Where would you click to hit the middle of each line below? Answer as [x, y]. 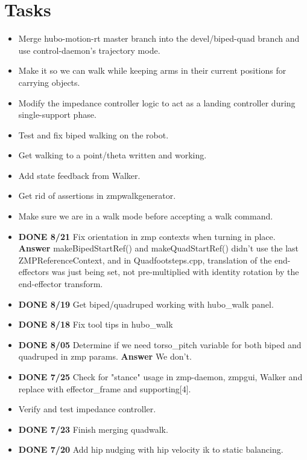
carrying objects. [49, 82]
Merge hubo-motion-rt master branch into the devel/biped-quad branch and [159, 38]
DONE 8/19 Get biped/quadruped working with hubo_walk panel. [146, 304]
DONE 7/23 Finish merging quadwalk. [93, 429]
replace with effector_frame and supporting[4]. [105, 388]
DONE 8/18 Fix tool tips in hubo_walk [96, 324]
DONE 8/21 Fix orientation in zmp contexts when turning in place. [147, 236]
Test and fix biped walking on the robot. [93, 134]
